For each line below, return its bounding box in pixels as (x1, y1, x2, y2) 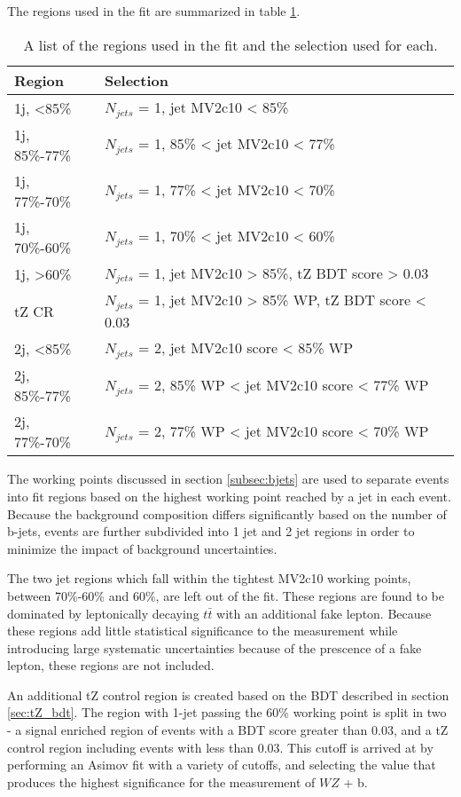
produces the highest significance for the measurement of (7, 772, 316, 791)
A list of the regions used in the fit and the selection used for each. (23, 34, 438, 55)
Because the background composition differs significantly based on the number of (7, 504, 447, 523)
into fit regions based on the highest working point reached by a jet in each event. (7, 486, 451, 505)
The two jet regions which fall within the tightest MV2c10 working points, (7, 569, 411, 588)
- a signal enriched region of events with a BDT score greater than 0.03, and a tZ (7, 721, 449, 739)
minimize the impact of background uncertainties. (7, 539, 277, 557)
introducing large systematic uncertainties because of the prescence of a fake (7, 638, 422, 657)
